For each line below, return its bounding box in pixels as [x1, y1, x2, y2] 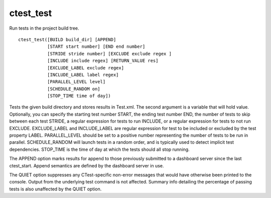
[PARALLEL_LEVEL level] [47, 79, 106, 85]
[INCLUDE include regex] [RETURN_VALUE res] [47, 58, 159, 64]
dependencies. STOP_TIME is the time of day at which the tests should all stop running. [9, 146, 190, 152]
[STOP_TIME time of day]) [47, 93, 111, 99]
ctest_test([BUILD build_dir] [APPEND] [18, 37, 116, 42]
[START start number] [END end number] [47, 44, 146, 50]
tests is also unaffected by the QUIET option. [9, 186, 102, 192]
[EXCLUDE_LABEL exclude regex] [47, 65, 124, 70]
